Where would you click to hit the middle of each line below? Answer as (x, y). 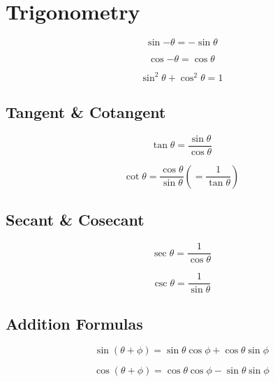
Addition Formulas (74, 323)
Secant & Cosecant (75, 220)
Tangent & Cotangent (86, 112)
